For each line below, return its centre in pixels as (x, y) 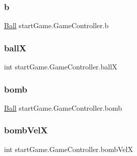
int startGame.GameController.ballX (61, 67)
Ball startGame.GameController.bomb (63, 107)
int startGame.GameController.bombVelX (68, 149)
